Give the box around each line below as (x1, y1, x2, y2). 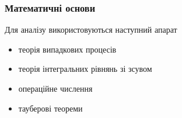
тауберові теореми (18, 102, 83, 114)
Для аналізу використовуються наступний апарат (5, 23, 177, 36)
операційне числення (18, 82, 93, 94)
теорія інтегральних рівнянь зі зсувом (18, 63, 152, 75)
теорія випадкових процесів (18, 43, 117, 55)
